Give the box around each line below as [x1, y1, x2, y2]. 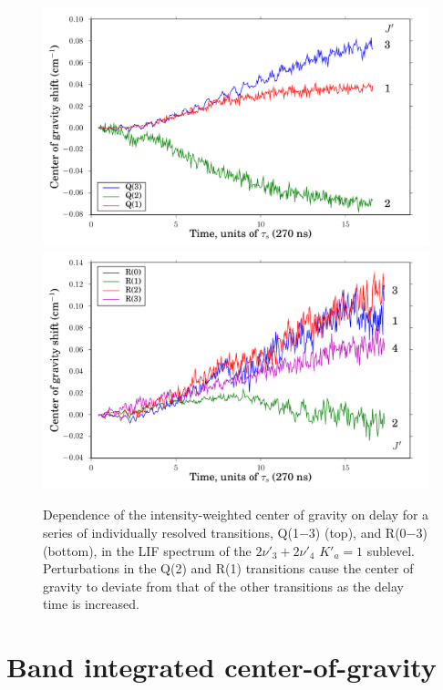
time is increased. [43, 594, 139, 613]
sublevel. [366, 541, 415, 560]
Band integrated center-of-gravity [6, 648, 437, 685]
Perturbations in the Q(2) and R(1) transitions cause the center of [43, 559, 414, 578]
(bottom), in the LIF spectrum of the [43, 541, 252, 560]
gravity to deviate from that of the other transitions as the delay [43, 576, 404, 595]
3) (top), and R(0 [308, 522, 407, 541]
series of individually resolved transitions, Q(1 [43, 522, 299, 541]
